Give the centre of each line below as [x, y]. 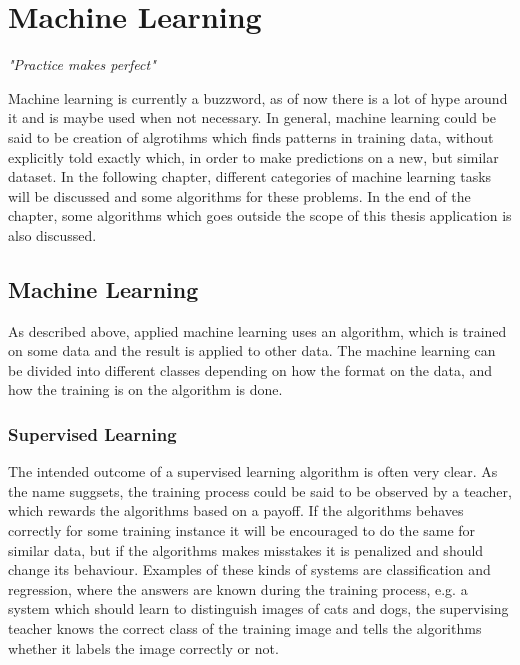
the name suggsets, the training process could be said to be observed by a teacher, [260, 490]
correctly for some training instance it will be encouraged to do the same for [242, 530]
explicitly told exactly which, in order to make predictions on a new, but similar [253, 156]
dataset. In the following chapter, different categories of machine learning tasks [250, 176]
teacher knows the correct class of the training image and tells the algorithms [245, 628]
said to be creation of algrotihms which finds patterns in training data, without [251, 136]
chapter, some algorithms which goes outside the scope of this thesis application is [260, 215]
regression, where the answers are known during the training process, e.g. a [238, 588]
